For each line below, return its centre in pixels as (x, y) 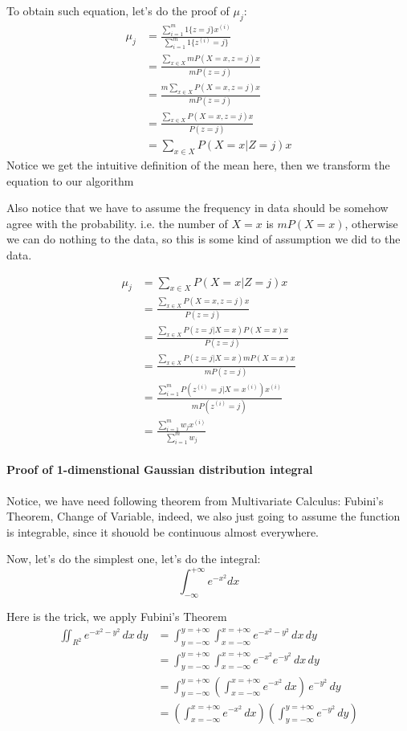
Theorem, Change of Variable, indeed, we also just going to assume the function (203, 516)
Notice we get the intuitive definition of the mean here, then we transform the (198, 164)
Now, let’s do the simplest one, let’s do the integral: (134, 559)
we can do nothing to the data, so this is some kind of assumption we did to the (203, 239)
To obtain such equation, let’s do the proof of (118, 10)
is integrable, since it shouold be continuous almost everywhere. (163, 531)
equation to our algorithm (70, 180)
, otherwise (371, 223)
